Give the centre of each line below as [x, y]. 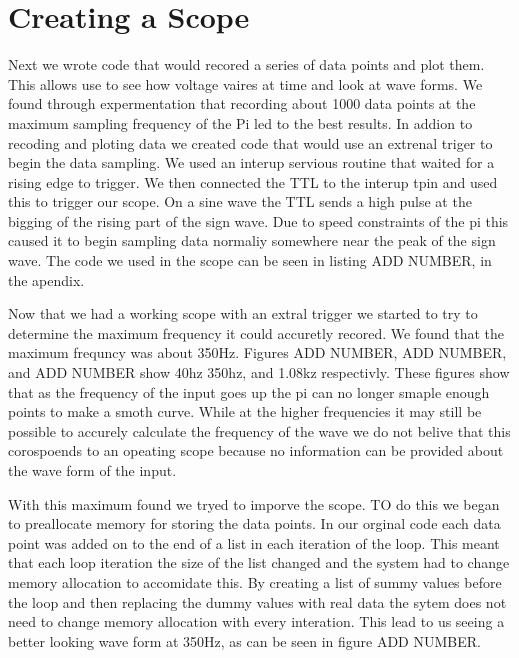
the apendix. [46, 279]
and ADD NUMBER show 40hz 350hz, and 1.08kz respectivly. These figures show [259, 372]
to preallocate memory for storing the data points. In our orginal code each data [254, 523]
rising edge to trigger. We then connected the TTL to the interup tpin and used [253, 181]
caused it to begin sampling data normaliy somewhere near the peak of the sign [252, 240]
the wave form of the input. [92, 470]
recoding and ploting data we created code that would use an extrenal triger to [250, 142]
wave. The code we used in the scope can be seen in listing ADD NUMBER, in [250, 260]
